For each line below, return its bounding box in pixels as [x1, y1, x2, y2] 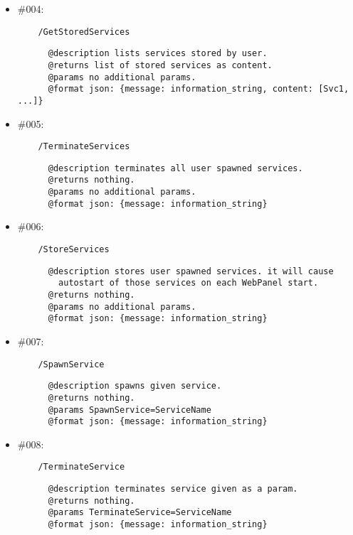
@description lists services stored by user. [48, 48, 268, 59]
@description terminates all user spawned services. [48, 163, 303, 173]
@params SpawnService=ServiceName [48, 404, 211, 415]
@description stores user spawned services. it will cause [48, 266, 334, 276]
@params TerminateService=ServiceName [48, 507, 232, 518]
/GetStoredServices [38, 26, 130, 37]
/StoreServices [38, 244, 110, 254]
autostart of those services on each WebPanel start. [58, 278, 319, 288]
